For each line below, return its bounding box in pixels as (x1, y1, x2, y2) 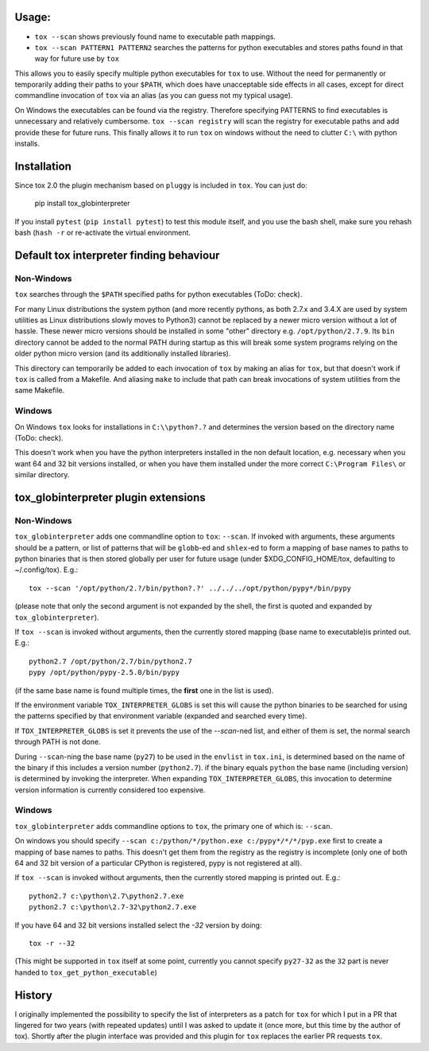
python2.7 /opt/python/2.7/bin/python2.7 (29, 656, 192, 666)
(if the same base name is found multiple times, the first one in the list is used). (14, 685, 274, 695)
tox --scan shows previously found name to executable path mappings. (34, 32, 276, 41)
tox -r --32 (29, 939, 75, 948)
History (14, 988, 53, 1002)
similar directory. (14, 470, 70, 480)
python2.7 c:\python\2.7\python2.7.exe (29, 891, 184, 901)
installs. (14, 139, 40, 149)
